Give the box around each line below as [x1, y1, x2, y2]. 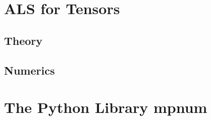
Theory [4, 32, 43, 48]
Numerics [4, 62, 55, 78]
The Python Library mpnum [4, 97, 207, 117]
